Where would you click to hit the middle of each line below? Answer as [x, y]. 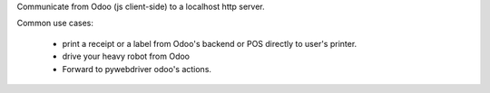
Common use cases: [55, 23]
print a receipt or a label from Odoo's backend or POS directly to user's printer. [210, 43]
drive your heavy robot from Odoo [126, 56]
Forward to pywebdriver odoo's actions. [137, 69]
